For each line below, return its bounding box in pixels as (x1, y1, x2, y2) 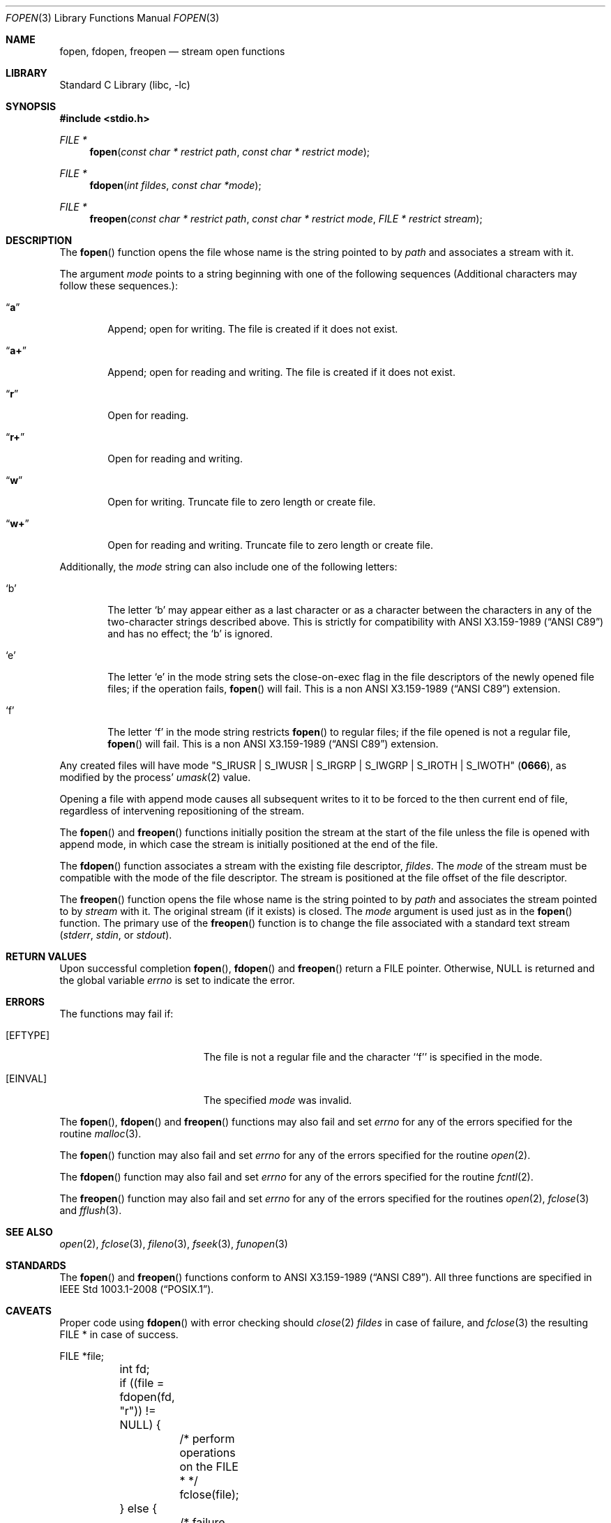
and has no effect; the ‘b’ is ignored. (107, 628, 273, 639)
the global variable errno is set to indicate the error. (59, 974, 295, 986)
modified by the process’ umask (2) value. (59, 771, 251, 783)
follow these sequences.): (59, 280, 178, 291)
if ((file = (119, 1376, 165, 1390)
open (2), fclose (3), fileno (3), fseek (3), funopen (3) (59, 1238, 288, 1250)
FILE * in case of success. (59, 1328, 179, 1340)
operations (179, 1446, 236, 1460)
